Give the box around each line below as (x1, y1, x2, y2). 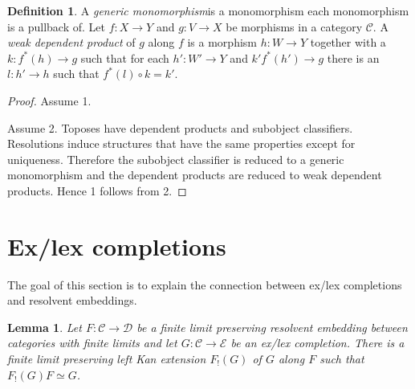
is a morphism (187, 34, 257, 51)
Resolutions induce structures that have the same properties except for (7, 135, 356, 152)
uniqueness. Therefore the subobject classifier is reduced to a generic (7, 150, 344, 167)
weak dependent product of (7, 34, 136, 51)
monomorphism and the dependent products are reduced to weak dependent (7, 166, 382, 183)
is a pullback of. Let (7, 18, 105, 35)
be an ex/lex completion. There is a (230, 334, 405, 351)
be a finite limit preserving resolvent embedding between (136, 318, 408, 335)
